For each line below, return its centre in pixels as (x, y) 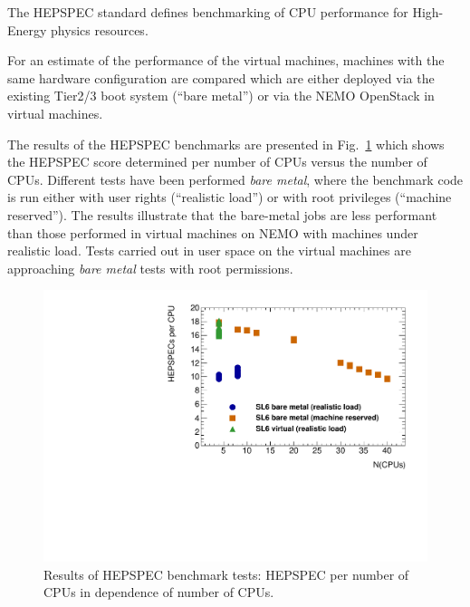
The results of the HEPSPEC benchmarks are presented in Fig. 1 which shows (226, 144)
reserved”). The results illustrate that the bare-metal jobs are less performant (222, 214)
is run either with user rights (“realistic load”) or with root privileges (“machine (230, 197)
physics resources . (100, 29)
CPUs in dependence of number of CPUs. (159, 592)
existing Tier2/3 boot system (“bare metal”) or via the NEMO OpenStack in (221, 96)
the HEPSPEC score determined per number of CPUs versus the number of (217, 162)
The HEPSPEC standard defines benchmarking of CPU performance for (208, 12)
